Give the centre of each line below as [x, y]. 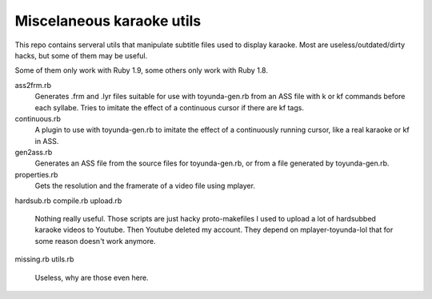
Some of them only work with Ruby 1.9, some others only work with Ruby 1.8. [141, 70]
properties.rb [36, 174]
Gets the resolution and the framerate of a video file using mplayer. [145, 186]
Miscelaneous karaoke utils [108, 21]
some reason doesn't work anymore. [95, 241]
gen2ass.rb [34, 153]
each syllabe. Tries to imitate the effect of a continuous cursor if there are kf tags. [169, 107]
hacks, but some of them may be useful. [81, 55]
